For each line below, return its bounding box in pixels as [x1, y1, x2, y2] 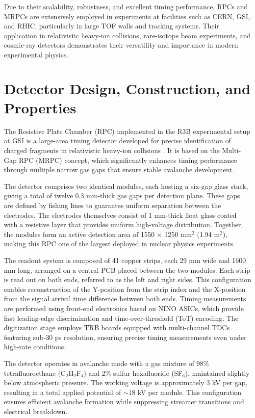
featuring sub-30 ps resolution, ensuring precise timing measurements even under [4, 332, 247, 342]
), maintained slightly [185, 367, 250, 378]
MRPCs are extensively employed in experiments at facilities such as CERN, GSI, [4, 11, 250, 21]
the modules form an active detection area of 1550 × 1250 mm [4, 229, 192, 239]
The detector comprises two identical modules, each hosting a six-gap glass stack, [4, 181, 248, 191]
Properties [4, 97, 76, 117]
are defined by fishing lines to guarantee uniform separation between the [4, 200, 221, 210]
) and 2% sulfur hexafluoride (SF [83, 367, 182, 378]
